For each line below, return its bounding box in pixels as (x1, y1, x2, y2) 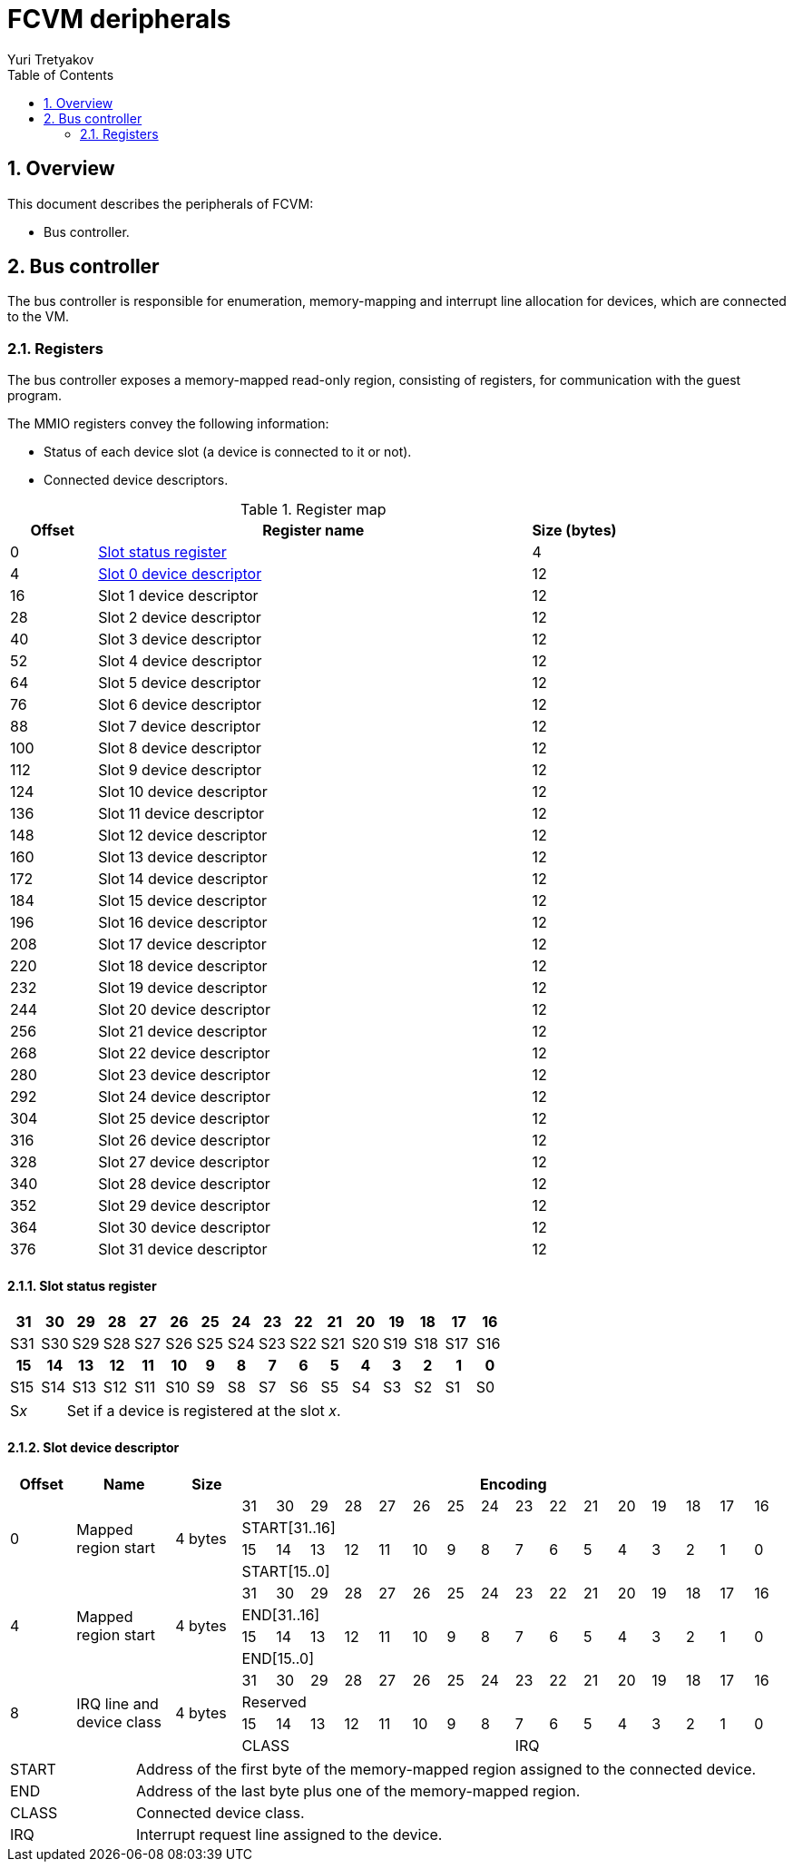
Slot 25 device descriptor (98, 1109, 270, 1128)
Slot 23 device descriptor (98, 1066, 270, 1085)
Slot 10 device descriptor (98, 782, 268, 802)
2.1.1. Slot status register (7, 1277, 157, 1294)
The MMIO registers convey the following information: (7, 416, 329, 432)
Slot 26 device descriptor (98, 1131, 270, 1150)
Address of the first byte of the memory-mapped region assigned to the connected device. (136, 1759, 757, 1778)
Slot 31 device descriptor (98, 1240, 268, 1259)
